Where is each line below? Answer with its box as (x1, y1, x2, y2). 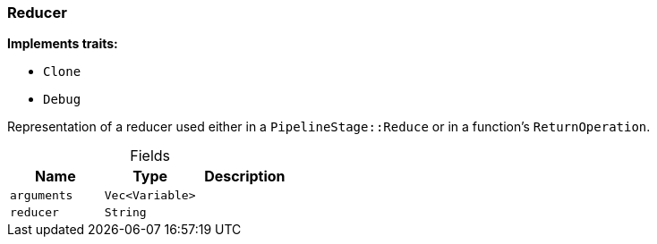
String (104, 206, 147, 220)
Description (204, 167, 286, 186)
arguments (10, 189, 73, 203)
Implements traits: (7, 36, 118, 52)
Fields (130, 147, 170, 165)
